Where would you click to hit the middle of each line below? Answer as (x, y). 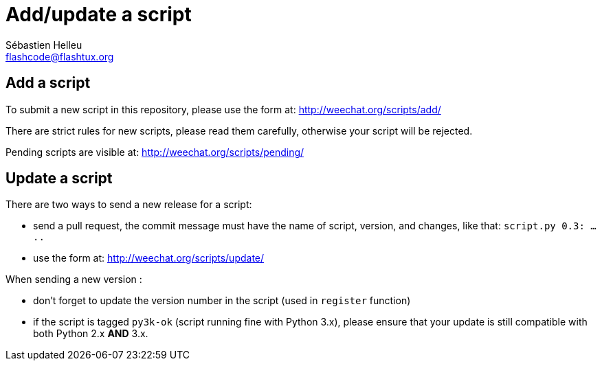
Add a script (48, 83)
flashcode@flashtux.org (60, 56)
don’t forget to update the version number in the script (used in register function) (222, 301)
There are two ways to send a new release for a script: (129, 205)
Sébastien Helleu (44, 45)
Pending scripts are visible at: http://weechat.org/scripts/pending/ (155, 152)
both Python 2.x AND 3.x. (91, 334)
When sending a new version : (74, 279)
